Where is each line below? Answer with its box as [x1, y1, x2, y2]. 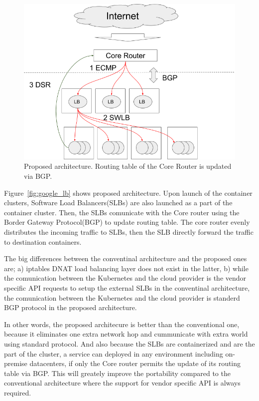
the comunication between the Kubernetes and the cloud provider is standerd [4, 292, 240, 303]
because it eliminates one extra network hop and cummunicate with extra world [4, 329, 248, 339]
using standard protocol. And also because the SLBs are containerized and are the [4, 338, 255, 349]
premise [4, 358, 27, 369]
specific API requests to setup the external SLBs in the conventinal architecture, [4, 283, 250, 293]
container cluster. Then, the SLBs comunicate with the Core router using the [4, 207, 240, 217]
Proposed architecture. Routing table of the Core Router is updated [24, 161, 232, 171]
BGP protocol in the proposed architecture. [4, 302, 137, 313]
